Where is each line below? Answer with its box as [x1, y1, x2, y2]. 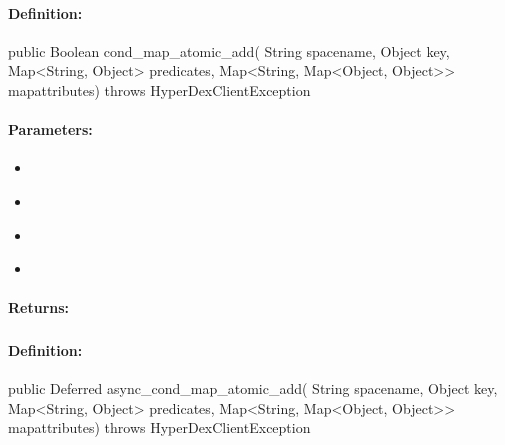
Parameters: [8, 119, 93, 140]
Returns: [8, 297, 70, 318]
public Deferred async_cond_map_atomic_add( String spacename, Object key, [8, 378, 498, 399]
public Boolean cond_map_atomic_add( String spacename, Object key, [8, 40, 450, 61]
